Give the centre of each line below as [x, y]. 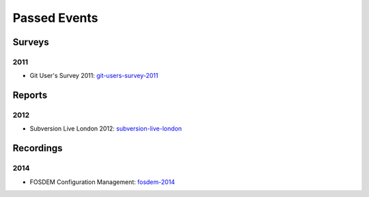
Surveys [31, 42]
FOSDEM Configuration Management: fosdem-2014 [102, 182]
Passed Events [55, 18]
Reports [30, 95]
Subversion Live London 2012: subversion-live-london [106, 129]
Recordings [38, 148]
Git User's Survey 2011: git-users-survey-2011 [94, 76]
